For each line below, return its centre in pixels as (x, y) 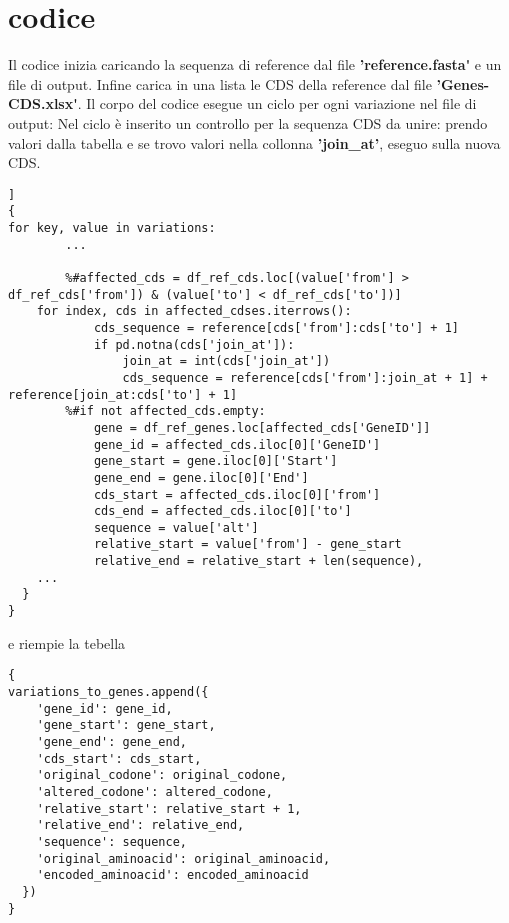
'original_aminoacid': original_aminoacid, (183, 858)
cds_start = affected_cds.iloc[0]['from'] (237, 494)
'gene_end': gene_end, (111, 741)
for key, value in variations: (112, 228)
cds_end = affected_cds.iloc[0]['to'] (222, 511)
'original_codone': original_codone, (162, 775)
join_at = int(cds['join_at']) (226, 361)
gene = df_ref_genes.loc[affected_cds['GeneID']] (262, 427)
